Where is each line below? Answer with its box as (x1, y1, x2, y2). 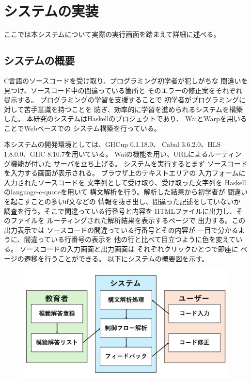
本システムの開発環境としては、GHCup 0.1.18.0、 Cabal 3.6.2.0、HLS (4, 139, 221, 149)
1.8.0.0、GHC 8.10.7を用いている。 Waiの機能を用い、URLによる (4, 149, 208, 159)
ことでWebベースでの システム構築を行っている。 (4, 123, 161, 133)
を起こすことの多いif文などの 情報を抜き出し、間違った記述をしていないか (4, 196, 240, 207)
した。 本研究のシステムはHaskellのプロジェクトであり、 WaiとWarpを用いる (4, 113, 247, 124)
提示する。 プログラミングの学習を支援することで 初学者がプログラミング (4, 95, 239, 105)
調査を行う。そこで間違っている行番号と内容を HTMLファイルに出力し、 (4, 206, 236, 216)
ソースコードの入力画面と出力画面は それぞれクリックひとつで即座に (19, 244, 238, 254)
